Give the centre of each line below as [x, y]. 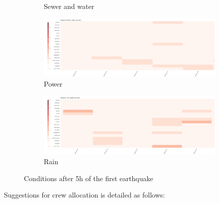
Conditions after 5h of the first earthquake [89, 178]
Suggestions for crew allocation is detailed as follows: [85, 195]
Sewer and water [69, 6]
